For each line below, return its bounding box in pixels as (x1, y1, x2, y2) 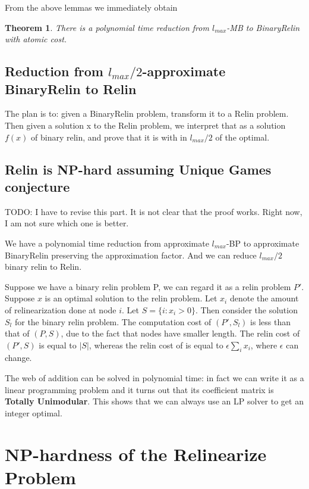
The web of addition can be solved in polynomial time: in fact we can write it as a (5, 372, 304, 384)
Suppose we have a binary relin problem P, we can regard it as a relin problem (5, 280, 291, 292)
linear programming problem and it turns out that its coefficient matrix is (5, 383, 274, 395)
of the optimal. (215, 130, 270, 143)
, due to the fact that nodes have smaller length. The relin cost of (61, 327, 300, 340)
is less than (250, 315, 291, 328)
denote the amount (229, 292, 299, 304)
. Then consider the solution (195, 303, 298, 316)
